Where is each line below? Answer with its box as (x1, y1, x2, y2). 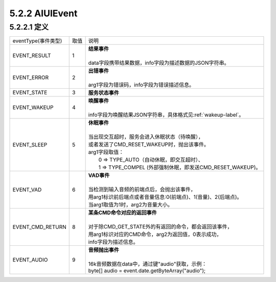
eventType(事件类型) (12, 37, 62, 44)
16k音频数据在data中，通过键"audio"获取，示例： (88, 261, 207, 268)
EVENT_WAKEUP (12, 104, 54, 111)
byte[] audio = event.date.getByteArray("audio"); (88, 267, 206, 274)
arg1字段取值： (88, 148, 124, 156)
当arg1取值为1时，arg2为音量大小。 (88, 201, 173, 209)
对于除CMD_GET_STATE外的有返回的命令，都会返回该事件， (88, 223, 233, 230)
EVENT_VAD (12, 186, 42, 193)
